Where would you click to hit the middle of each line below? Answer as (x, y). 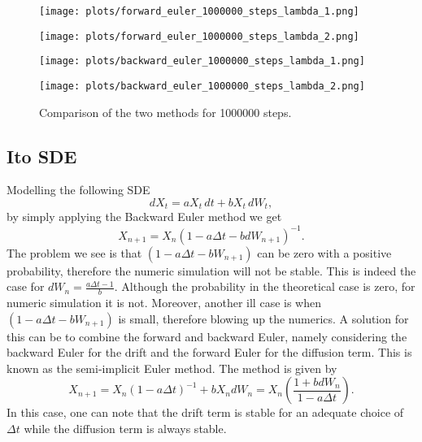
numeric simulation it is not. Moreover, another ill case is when (164, 302)
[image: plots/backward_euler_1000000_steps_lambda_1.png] (202, 61)
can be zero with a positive (324, 252)
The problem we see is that (74, 252)
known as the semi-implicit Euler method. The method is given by (172, 368)
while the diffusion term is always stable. (125, 428)
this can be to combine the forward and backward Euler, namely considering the (207, 336)
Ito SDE (42, 156)
